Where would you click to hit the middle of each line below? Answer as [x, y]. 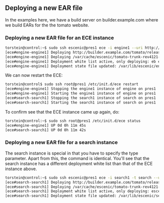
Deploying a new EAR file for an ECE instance [60, 38]
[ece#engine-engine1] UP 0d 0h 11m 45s [46, 125]
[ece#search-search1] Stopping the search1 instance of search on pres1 [81, 98]
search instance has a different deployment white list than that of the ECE [79, 163]
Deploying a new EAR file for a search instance [61, 142]
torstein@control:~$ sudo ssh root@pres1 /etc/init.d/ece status [73, 121]
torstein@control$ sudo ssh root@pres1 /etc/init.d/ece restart [72, 84]
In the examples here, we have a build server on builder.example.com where [82, 20]
